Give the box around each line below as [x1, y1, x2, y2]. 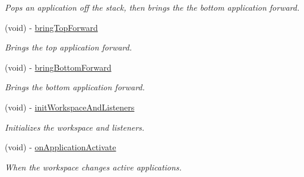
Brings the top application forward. [5, 41, 132, 53]
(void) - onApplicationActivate [5, 141, 116, 153]
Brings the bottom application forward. [5, 81, 145, 93]
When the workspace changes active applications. [5, 160, 182, 173]
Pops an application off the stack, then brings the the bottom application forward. [5, 1, 300, 13]
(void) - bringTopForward [5, 21, 98, 33]
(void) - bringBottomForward [5, 61, 112, 73]
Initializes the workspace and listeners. [5, 121, 145, 133]
